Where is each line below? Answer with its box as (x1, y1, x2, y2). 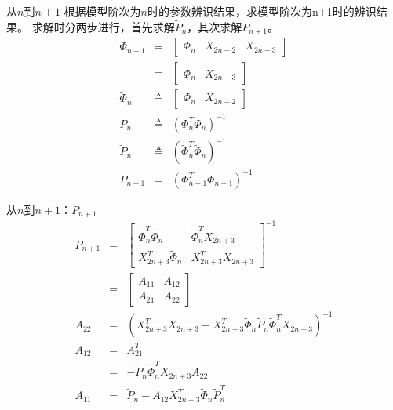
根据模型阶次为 (64, 3, 141, 19)
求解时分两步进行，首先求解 (31, 18, 175, 34)
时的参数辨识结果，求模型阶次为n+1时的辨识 (147, 3, 377, 19)
